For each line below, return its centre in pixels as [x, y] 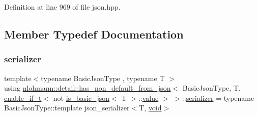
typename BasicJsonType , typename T [103, 78]
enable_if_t [23, 98]
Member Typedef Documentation [94, 34]
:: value [148, 98]
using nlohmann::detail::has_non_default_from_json [88, 88]
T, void [150, 108]
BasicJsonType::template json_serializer [67, 108]
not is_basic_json [81, 98]
